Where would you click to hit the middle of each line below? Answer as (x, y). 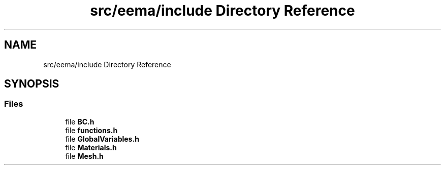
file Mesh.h (84, 156)
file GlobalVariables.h (102, 139)
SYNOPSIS (32, 84)
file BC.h (80, 121)
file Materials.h (91, 147)
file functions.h (91, 130)
